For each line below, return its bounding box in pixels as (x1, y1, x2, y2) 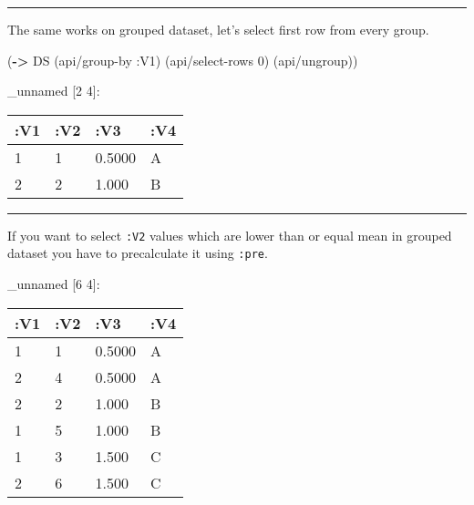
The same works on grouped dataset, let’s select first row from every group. (7, 20, 429, 38)
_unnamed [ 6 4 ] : (7, 274, 100, 294)
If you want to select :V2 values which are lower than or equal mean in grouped (7, 225, 452, 244)
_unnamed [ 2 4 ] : (7, 81, 100, 100)
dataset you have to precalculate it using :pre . (7, 243, 268, 263)
